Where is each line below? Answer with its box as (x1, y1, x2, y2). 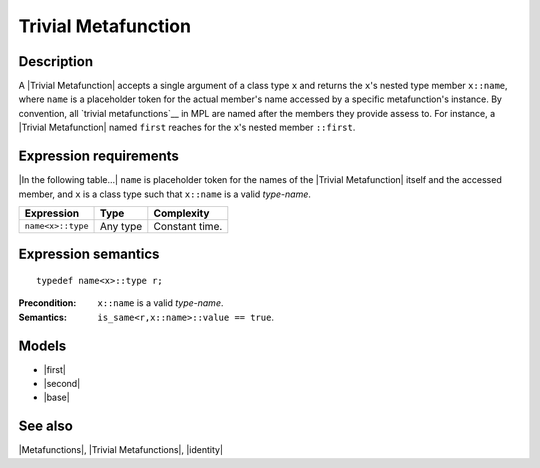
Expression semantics (18, 246, 160, 263)
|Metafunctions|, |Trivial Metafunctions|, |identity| (18, 444, 224, 456)
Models (18, 337, 67, 354)
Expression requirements (18, 148, 180, 165)
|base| (43, 391, 70, 404)
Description (18, 53, 94, 70)
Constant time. (153, 219, 223, 233)
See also (18, 418, 74, 435)
